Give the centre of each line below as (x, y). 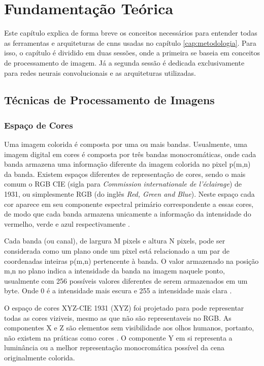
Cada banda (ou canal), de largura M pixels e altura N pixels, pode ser (115, 241)
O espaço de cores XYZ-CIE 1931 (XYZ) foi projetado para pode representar (124, 308)
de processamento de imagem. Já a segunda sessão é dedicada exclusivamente (124, 62)
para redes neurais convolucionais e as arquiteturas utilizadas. (100, 72)
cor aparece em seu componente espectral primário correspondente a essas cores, (129, 204)
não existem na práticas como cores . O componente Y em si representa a (118, 337)
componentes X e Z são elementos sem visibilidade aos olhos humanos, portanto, (129, 328)
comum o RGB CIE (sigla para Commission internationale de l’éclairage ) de (123, 184)
